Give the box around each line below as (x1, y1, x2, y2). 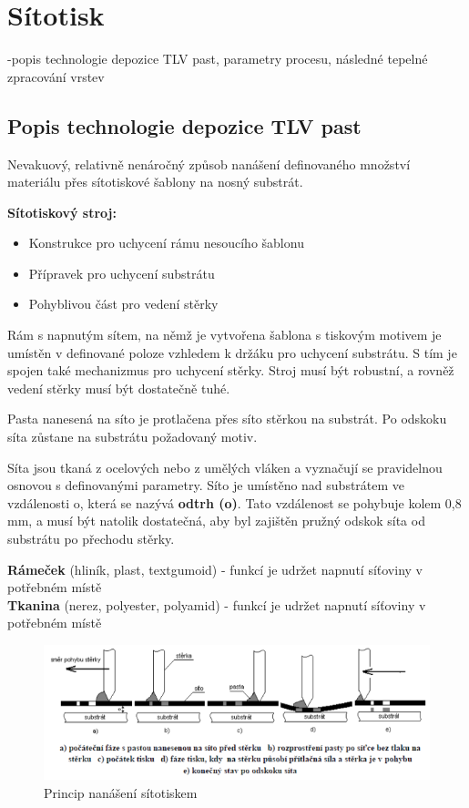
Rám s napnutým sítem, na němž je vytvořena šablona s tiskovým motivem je (7, 325, 442, 344)
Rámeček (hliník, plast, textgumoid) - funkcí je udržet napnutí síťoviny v (7, 559, 423, 578)
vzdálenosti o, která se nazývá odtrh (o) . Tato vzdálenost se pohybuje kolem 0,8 (7, 493, 462, 512)
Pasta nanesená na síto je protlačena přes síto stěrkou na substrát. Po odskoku (7, 409, 447, 428)
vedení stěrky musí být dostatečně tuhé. (7, 378, 230, 397)
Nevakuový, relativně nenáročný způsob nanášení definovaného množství (7, 154, 411, 173)
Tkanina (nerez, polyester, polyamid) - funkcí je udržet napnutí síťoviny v (7, 595, 426, 614)
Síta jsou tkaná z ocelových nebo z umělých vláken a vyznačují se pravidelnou (7, 457, 443, 476)
